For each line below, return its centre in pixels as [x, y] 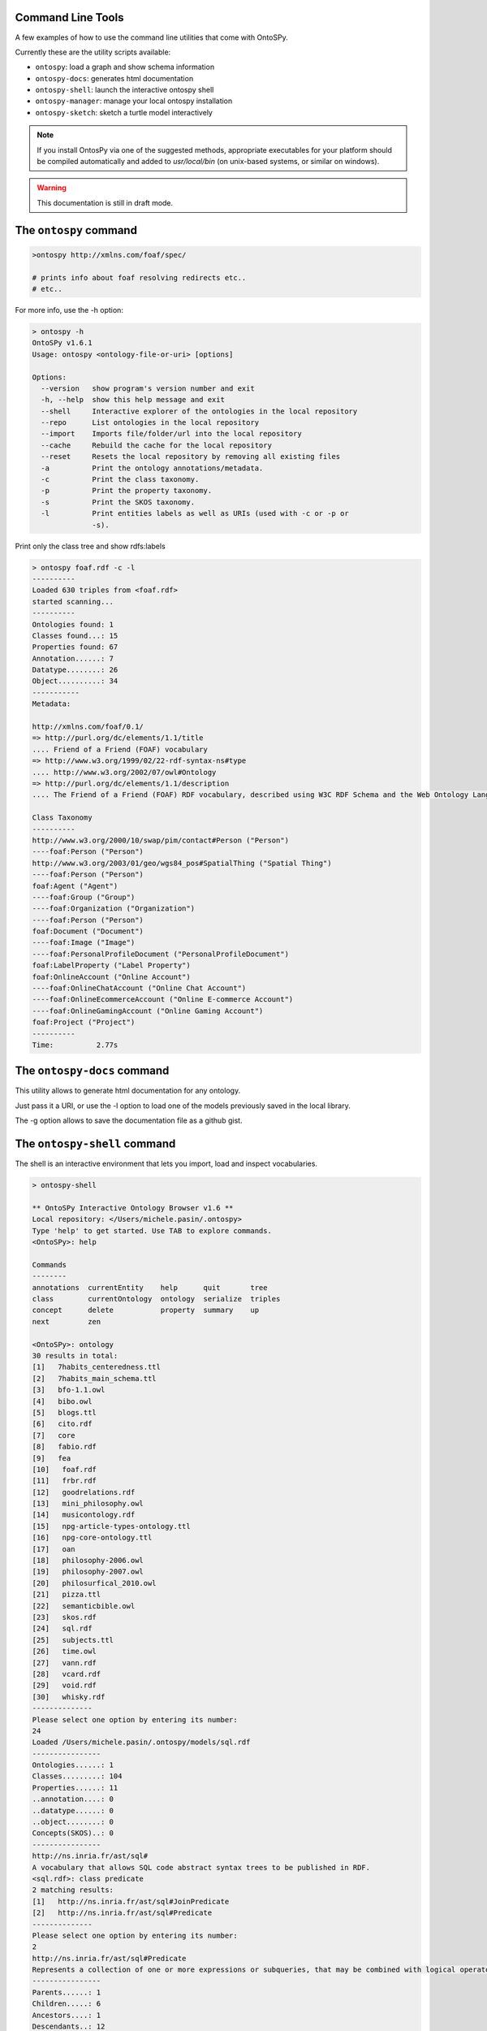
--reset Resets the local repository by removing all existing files [191, 457]
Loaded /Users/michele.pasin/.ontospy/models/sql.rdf [141, 1742]
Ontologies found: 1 [73, 624]
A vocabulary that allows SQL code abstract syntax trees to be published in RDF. [201, 1867]
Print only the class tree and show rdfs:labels [90, 546]
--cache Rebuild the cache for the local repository [156, 445]
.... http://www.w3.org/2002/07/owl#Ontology [124, 772]
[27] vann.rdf [65, 1663]
